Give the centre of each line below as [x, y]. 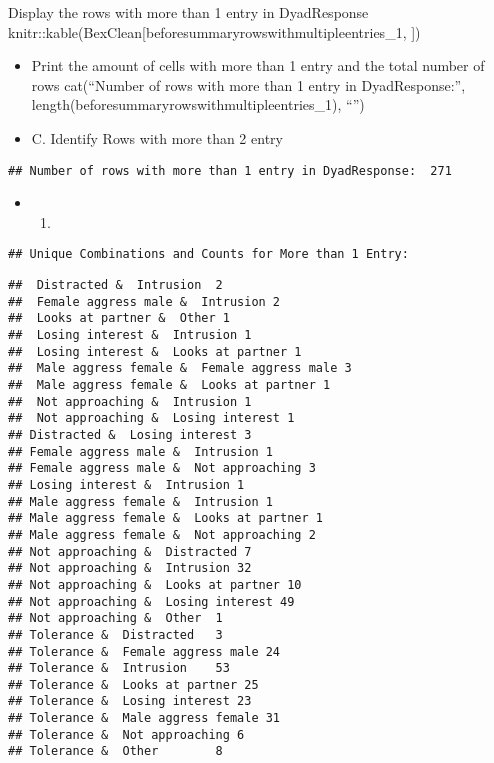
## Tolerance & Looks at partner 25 [133, 684]
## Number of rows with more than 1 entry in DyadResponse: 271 [230, 170]
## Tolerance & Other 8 [115, 751]
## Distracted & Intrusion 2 [115, 285]
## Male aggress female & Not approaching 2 [162, 534]
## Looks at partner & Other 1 [119, 318]
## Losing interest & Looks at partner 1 [155, 351]
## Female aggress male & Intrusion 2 [144, 301]
